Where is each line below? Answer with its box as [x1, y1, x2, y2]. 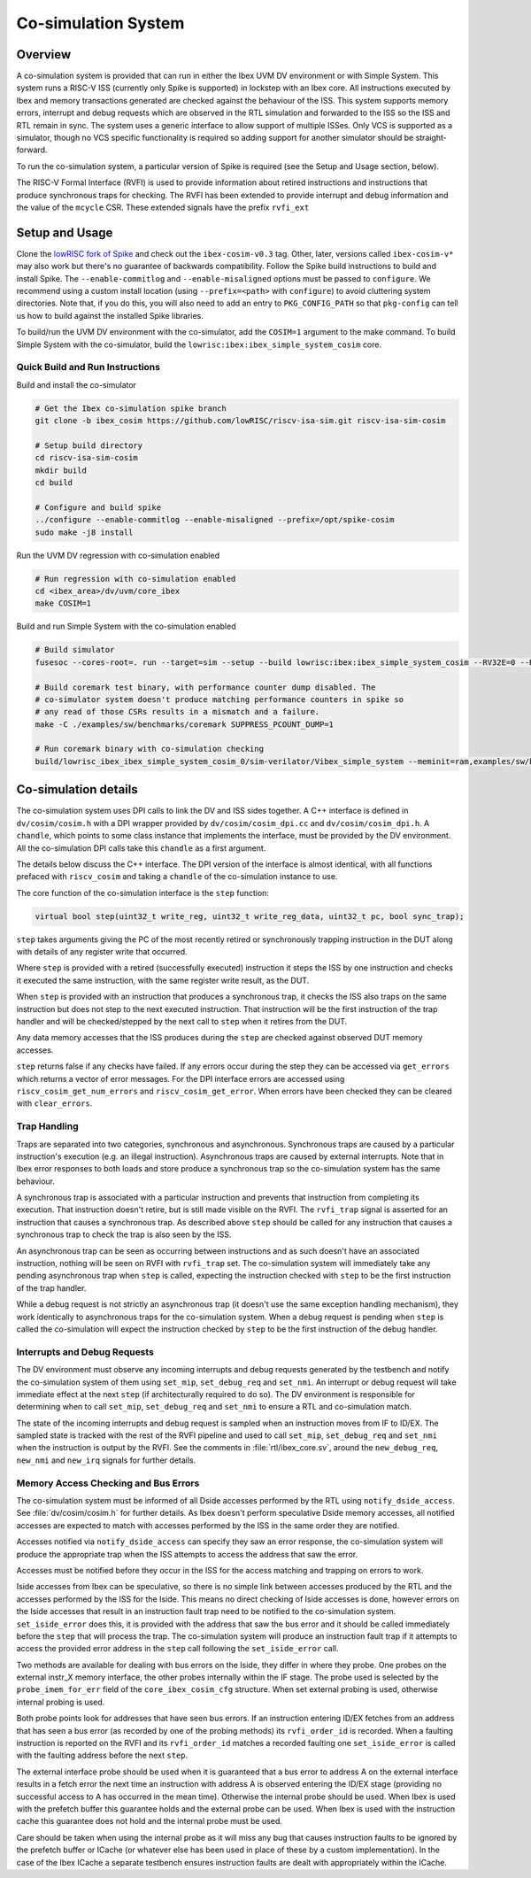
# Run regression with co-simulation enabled [35, 574, 236, 583]
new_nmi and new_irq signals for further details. [16, 1455, 196, 1465]
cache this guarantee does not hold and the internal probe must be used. [16, 1816, 283, 1827]
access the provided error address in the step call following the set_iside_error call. [16, 1643, 339, 1654]
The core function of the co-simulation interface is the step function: [16, 887, 270, 898]
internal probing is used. [16, 1696, 105, 1707]
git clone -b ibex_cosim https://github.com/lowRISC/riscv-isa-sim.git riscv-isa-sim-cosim [35, 416, 446, 426]
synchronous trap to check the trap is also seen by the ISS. [16, 1229, 232, 1240]
